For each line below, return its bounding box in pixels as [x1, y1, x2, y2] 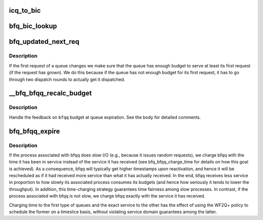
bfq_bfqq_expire [9, 127, 60, 135]
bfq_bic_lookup [9, 22, 57, 30]
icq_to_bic [9, 6, 41, 15]
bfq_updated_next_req [9, 38, 80, 46]
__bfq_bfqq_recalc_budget [9, 89, 92, 98]
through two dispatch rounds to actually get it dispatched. [9, 76, 125, 82]
